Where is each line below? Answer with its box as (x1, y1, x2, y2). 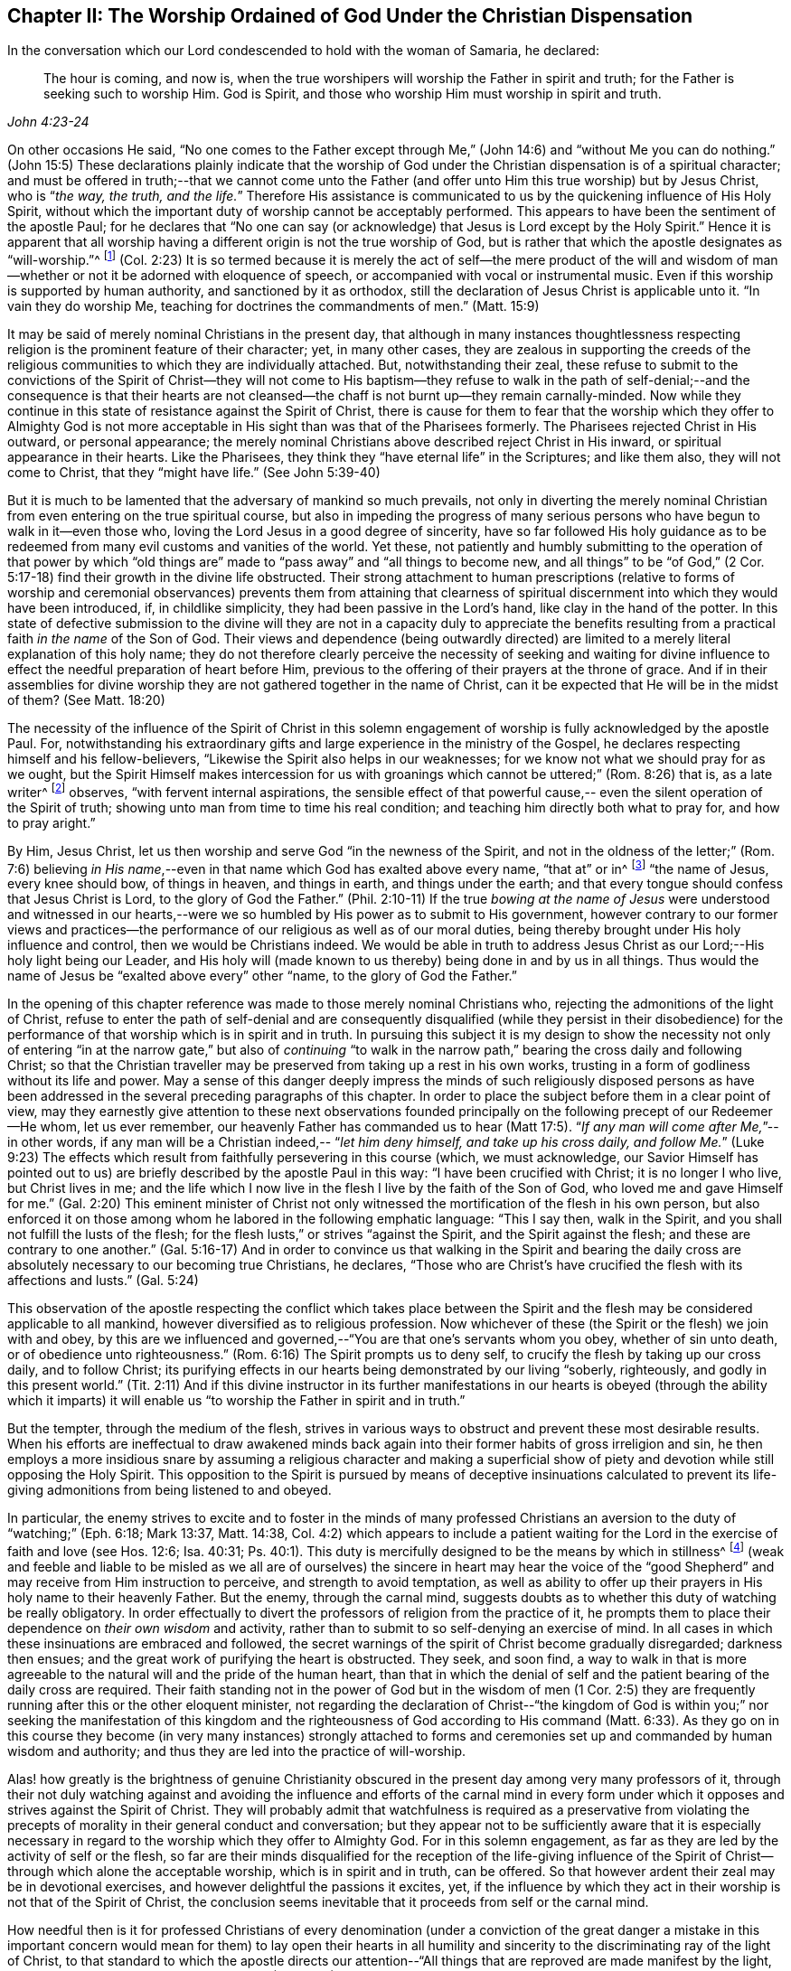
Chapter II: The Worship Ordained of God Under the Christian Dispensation (7, 5, 693, 27)
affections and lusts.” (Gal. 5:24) (7, 1272, 199, 1289)
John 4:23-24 (7, 114, 89, 130)
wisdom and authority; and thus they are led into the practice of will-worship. (7, 1743, 466, 1760)
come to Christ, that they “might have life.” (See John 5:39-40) (7, 465, 381, 481)
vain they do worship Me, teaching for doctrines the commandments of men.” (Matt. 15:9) (7, 298, 540, 314)
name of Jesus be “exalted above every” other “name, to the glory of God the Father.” (7, 968, 518, 984)
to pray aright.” (7, 814, 96, 831)
